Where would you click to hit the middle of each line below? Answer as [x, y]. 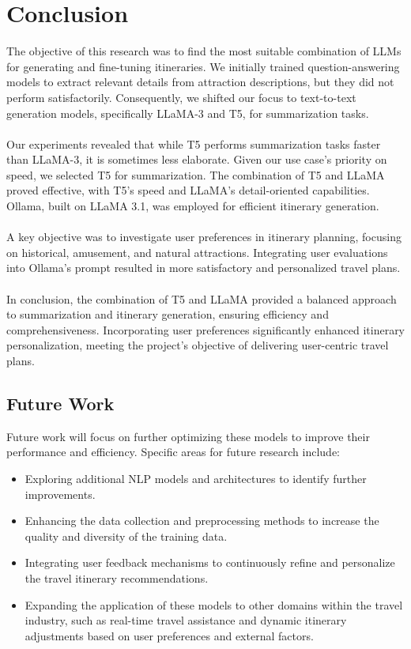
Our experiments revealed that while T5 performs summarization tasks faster [194, 143]
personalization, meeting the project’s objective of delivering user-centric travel [198, 345]
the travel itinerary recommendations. [117, 577]
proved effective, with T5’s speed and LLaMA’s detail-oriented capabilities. [188, 190]
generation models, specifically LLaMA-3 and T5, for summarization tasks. [188, 113]
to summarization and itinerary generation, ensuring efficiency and [168, 314]
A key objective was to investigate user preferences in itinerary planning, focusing [204, 237]
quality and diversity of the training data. [126, 536]
